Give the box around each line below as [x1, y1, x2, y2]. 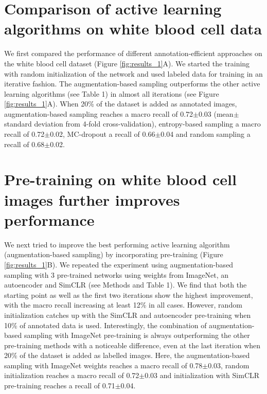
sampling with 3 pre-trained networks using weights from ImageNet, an [4, 269, 229, 280]
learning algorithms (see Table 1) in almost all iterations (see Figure [4, 88, 219, 99]
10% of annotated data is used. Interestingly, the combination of [4, 319, 207, 330]
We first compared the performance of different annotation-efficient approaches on [4, 48, 262, 59]
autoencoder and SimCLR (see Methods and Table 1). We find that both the [4, 279, 247, 290]
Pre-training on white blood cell [4, 169, 237, 190]
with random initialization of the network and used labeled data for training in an [4, 68, 263, 79]
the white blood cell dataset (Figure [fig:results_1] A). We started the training [4, 58, 250, 68]
